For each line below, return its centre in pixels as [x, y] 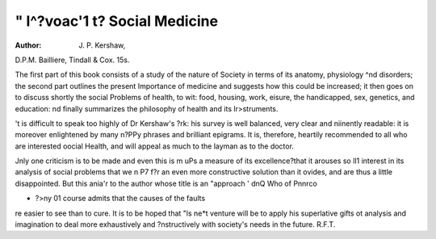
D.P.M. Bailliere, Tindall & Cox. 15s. [72, 60]
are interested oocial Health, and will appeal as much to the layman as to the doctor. [155, 146]
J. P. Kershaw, [102, 45]
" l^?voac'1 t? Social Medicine [116, 21]
